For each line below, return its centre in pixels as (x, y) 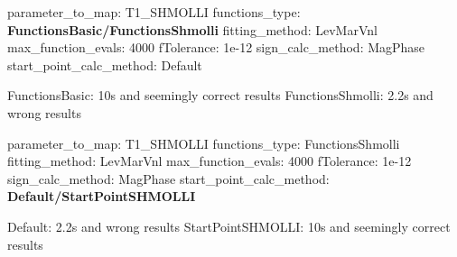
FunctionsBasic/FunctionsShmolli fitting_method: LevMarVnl (192, 29)
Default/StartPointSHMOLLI (102, 196)
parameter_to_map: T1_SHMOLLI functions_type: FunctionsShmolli (204, 143)
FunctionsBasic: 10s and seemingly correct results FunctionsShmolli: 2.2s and (220, 95)
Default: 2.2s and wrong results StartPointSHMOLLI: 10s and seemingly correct (229, 226)
